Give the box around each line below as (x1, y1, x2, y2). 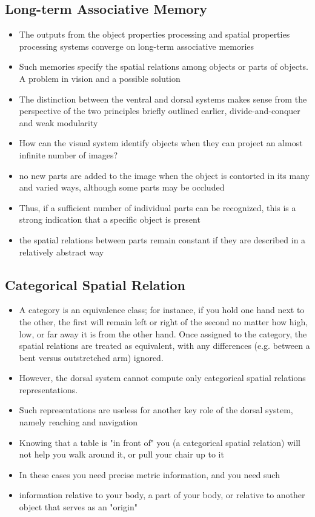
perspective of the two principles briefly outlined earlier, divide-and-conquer (19, 104, 300, 117)
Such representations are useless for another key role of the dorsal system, (19, 404, 293, 416)
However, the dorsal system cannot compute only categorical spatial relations (19, 371, 306, 384)
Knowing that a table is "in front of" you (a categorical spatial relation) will (19, 436, 301, 448)
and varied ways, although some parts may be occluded (19, 181, 225, 194)
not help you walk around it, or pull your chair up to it (19, 448, 224, 461)
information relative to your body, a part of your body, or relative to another (19, 488, 305, 501)
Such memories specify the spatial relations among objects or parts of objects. (19, 60, 308, 73)
